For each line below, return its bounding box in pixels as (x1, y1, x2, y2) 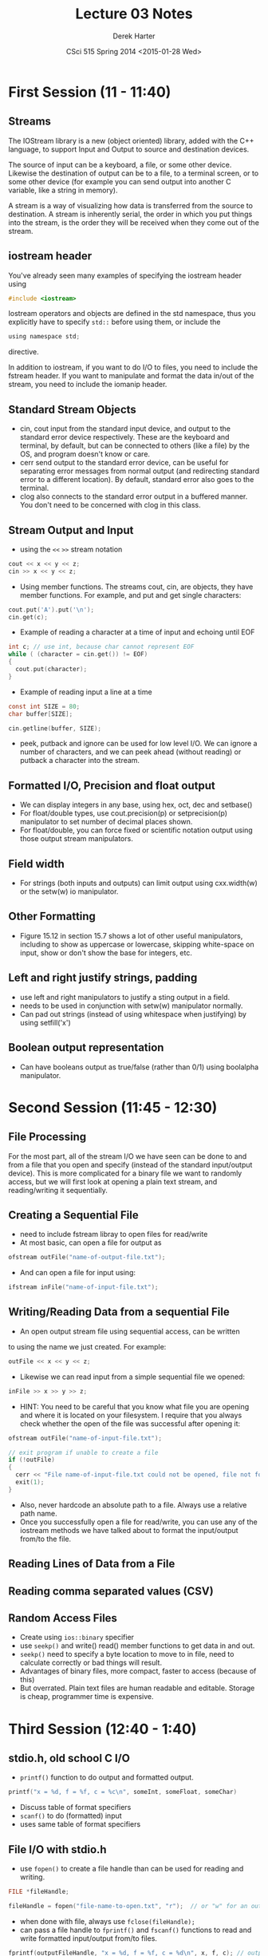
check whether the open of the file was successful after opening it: (19, 1418, 241, 1428)
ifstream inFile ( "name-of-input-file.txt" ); (8, 1283, 159, 1291)
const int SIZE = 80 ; (8, 702, 81, 710)
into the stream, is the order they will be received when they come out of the (8, 217, 259, 227)
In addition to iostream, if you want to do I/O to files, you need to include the (8, 362, 258, 372)
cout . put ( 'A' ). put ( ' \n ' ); (8, 606, 94, 614)
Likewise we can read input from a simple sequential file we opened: (19, 1372, 246, 1381)
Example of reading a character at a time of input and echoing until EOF (19, 627, 255, 637)
